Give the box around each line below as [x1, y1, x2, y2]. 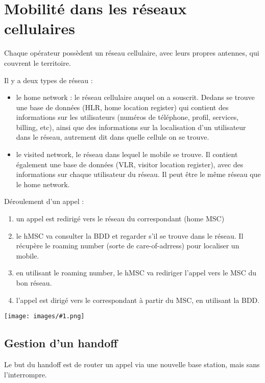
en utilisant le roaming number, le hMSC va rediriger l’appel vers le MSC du [16, 267, 256, 278]
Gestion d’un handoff [4, 335, 118, 351]
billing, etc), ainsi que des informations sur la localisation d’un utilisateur [16, 121, 246, 132]
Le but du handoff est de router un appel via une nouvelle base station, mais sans [4, 359, 260, 370]
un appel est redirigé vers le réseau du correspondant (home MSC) [16, 213, 225, 224]
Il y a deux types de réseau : [4, 74, 93, 85]
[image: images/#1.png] [4, 313, 85, 320]
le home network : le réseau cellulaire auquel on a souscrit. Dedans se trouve [16, 92, 255, 103]
